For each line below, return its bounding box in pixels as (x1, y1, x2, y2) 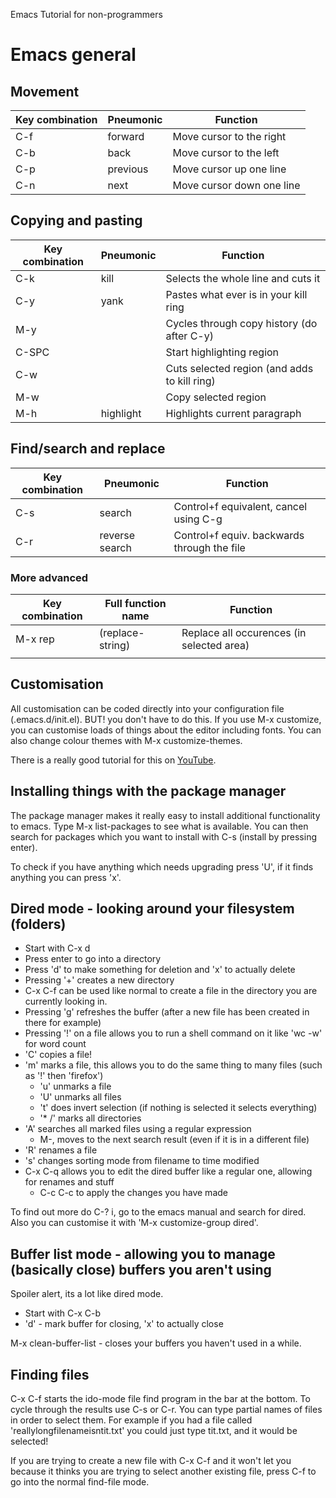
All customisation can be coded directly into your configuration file (10, 702, 285, 714)
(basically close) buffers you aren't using (10, 1261, 272, 1278)
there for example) (24, 1017, 102, 1029)
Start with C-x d (24, 942, 91, 954)
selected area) (181, 638, 250, 652)
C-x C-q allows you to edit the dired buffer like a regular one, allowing (24, 1165, 313, 1178)
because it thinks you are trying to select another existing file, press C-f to (10, 1465, 317, 1477)
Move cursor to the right (172, 130, 287, 143)
